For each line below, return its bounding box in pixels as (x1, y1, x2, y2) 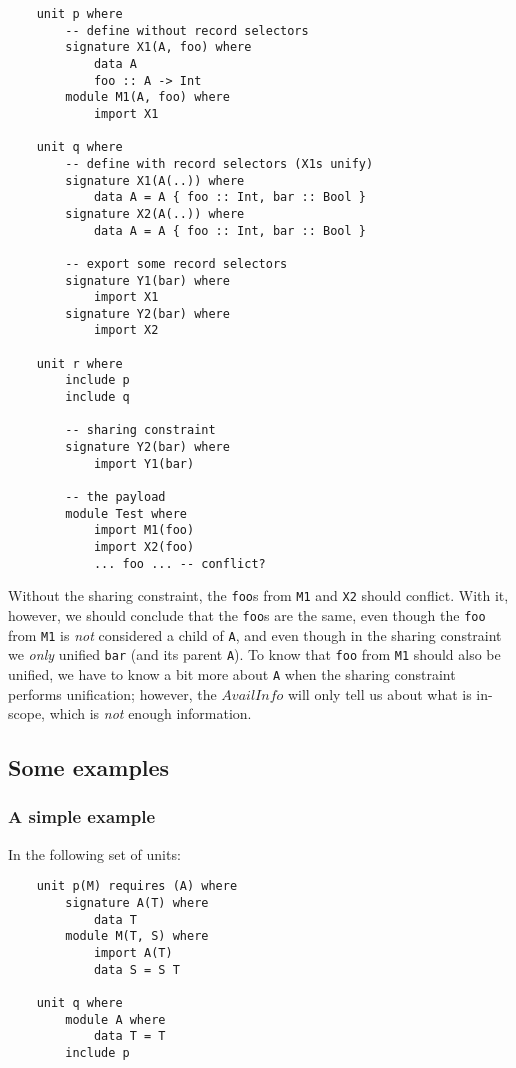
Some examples (8, 752, 170, 783)
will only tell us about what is (287, 683, 472, 704)
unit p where (36, 7, 123, 21)
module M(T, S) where (65, 929, 209, 944)
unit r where (36, 356, 123, 371)
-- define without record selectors (65, 23, 309, 38)
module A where (65, 1012, 166, 1027)
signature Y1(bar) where (65, 273, 230, 288)
